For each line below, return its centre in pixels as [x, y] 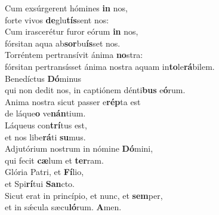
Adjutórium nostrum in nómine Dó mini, [79, 148]
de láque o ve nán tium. [45, 113]
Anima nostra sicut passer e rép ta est [73, 101]
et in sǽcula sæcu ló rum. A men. [63, 207]
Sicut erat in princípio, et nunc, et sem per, [84, 195]
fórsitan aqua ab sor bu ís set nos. [63, 43]
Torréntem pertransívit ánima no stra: [74, 55]
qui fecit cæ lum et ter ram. [54, 160]
